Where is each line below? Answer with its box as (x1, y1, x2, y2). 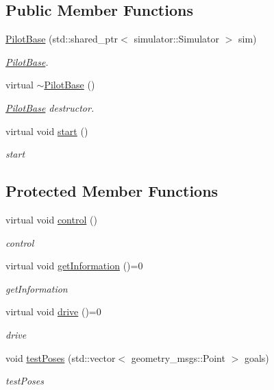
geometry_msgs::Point (131, 350, 225, 365)
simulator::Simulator (134, 32, 220, 46)
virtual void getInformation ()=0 (5, 258, 143, 273)
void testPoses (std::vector (5, 350, 116, 365)
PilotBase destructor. (5, 100, 95, 114)
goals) (244, 350, 269, 365)
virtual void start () (5, 123, 88, 138)
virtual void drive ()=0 (5, 304, 101, 319)
